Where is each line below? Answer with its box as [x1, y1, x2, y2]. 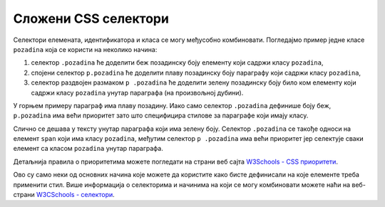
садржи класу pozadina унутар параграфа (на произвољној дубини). [31, 88, 244, 97]
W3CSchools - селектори [36, 191, 113, 199]
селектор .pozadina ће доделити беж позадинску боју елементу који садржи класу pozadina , [31, 58, 324, 67]
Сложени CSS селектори [13, 11, 169, 26]
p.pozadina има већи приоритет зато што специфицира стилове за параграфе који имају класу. [13, 111, 309, 120]
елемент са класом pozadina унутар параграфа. [13, 144, 164, 153]
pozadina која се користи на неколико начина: [13, 45, 158, 53]
